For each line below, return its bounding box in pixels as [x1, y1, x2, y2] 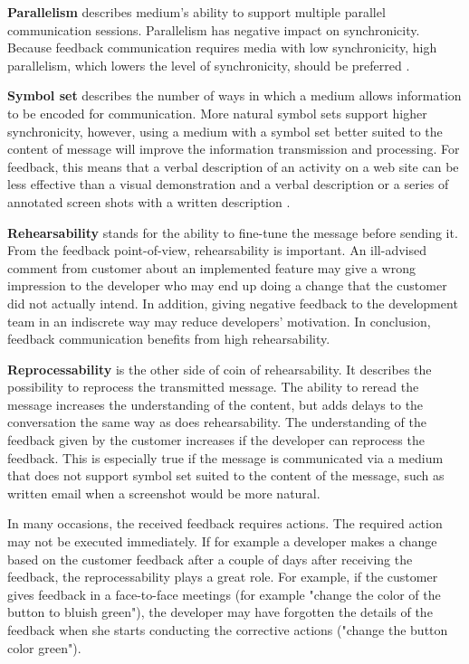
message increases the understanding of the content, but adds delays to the [7, 394, 424, 413]
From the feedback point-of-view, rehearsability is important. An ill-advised [7, 241, 427, 260]
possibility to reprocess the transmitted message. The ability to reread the [7, 377, 419, 396]
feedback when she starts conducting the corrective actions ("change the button [7, 621, 448, 639]
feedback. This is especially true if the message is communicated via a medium [7, 448, 444, 467]
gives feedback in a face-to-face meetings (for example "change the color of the [7, 584, 441, 603]
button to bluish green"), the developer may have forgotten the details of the [7, 602, 433, 621]
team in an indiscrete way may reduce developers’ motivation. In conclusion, [7, 311, 431, 330]
